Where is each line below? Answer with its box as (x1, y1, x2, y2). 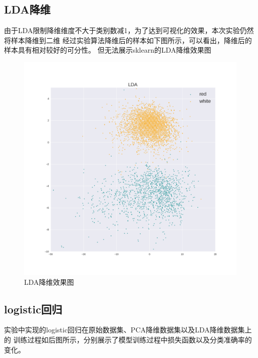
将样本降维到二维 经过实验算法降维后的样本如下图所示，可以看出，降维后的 (4, 35, 252, 45)
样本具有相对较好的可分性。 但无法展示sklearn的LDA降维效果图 (4, 45, 211, 55)
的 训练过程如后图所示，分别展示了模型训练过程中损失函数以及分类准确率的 (4, 334, 252, 344)
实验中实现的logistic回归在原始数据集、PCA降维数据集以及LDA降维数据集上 (4, 324, 252, 335)
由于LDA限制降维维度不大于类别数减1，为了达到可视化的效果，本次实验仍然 (4, 25, 254, 36)
